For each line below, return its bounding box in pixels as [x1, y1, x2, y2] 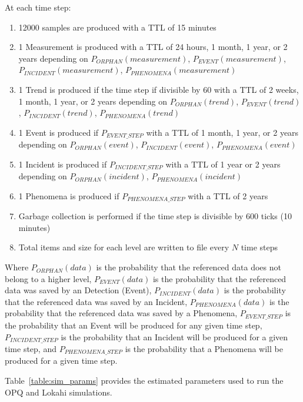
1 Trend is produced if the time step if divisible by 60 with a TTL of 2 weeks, [18, 83, 299, 95]
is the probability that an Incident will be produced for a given [61, 330, 288, 343]
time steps [241, 241, 278, 253]
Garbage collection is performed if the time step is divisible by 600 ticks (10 [18, 210, 292, 222]
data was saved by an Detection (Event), [5, 284, 152, 296]
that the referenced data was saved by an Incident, [5, 295, 188, 307]
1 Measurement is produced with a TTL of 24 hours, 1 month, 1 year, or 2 [18, 41, 288, 53]
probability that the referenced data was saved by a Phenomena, [5, 307, 238, 319]
